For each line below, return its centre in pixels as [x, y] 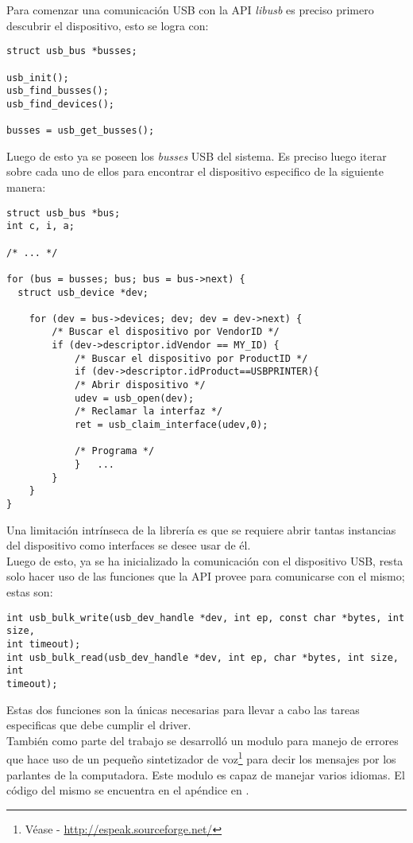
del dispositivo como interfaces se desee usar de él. [129, 545]
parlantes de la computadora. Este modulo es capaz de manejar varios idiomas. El [206, 774]
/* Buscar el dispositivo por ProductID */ [191, 358]
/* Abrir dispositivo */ [140, 385]
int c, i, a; [41, 226]
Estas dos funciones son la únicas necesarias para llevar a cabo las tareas [183, 709]
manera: [26, 186]
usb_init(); [38, 78]
